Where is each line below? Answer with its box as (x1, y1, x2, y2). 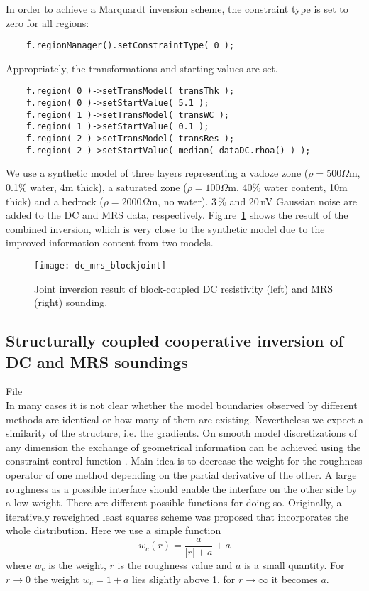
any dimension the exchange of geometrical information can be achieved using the (6, 439, 361, 454)
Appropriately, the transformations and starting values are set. (6, 60, 278, 75)
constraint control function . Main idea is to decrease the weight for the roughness (6, 453, 363, 468)
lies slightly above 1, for (132, 571, 236, 586)
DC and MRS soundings (6, 350, 188, 372)
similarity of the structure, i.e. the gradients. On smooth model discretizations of (6, 425, 357, 440)
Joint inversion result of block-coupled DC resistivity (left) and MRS (34, 281, 334, 295)
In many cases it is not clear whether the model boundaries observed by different (6, 397, 358, 412)
